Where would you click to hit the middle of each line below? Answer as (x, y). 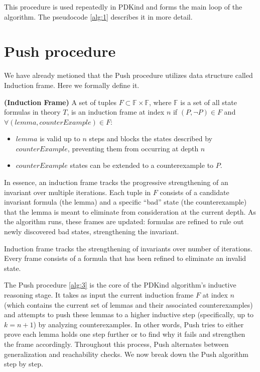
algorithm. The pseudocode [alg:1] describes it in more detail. (98, 16)
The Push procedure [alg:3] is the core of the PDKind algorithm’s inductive (120, 285)
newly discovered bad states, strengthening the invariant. (92, 231)
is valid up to (60, 138)
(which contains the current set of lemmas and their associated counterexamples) (128, 304)
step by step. (24, 364)
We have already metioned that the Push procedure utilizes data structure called (128, 75)
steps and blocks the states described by (151, 138)
